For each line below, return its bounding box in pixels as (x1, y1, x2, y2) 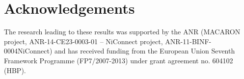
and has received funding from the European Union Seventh (54, 46, 235, 56)
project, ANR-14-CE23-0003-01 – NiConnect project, (4, 36, 163, 46)
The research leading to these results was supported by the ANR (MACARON (4, 26, 241, 37)
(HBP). (4, 65, 26, 75)
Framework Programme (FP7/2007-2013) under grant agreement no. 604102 (4, 55, 233, 65)
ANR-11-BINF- (165, 36, 212, 46)
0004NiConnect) (4, 46, 53, 56)
